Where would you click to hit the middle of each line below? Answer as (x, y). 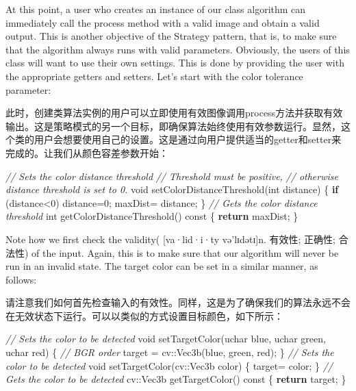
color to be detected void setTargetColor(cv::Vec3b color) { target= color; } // (169, 365)
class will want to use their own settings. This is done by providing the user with (175, 63)
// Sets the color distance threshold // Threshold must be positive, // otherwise (172, 176)
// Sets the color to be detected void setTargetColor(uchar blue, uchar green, (166, 339)
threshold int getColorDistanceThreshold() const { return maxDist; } (152, 216)
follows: (21, 279)
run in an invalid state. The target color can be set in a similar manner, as (162, 266)
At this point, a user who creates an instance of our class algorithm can (156, 9)
